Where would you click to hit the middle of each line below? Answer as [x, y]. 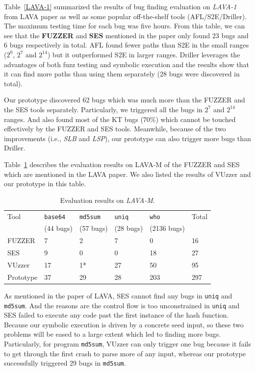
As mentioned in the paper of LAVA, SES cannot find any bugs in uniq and [118, 295]
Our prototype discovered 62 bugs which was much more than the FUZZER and [125, 100]
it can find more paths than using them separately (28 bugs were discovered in [122, 74]
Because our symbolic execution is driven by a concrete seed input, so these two [124, 324]
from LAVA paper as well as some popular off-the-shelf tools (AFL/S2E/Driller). [126, 16]
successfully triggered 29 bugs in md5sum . [65, 363]
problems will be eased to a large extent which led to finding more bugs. [113, 334]
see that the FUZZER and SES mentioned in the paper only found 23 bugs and [126, 35]
